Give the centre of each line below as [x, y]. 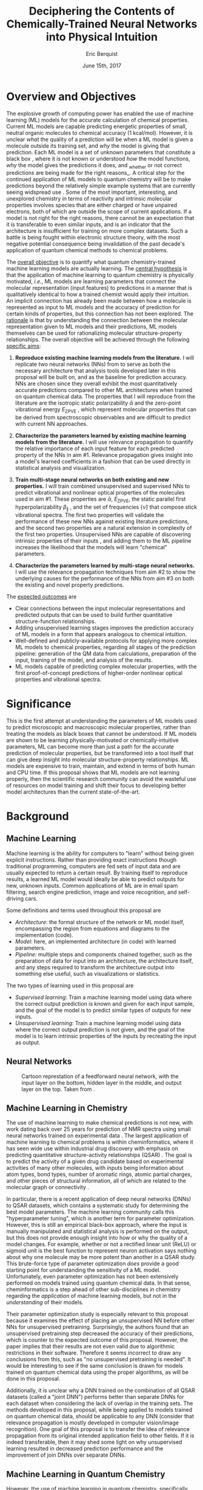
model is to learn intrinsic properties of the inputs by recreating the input [106, 1036]
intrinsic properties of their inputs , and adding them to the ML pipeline [103, 541]
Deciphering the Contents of [102, 11]
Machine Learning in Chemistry [67, 1108]
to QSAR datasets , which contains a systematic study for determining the [98, 1206]
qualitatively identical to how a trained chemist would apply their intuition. [98, 294]
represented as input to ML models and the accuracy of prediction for [93, 307]
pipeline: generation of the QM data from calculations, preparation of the [106, 653]
